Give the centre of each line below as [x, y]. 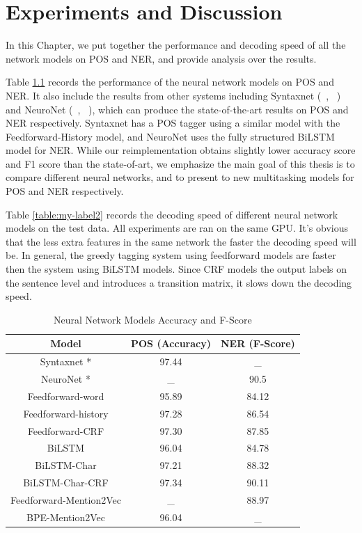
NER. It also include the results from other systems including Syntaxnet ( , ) [173, 95]
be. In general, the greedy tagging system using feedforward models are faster [171, 255]
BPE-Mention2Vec [65, 517]
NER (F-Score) [258, 343]
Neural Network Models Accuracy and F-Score [153, 319]
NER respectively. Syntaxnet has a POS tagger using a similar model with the [173, 123]
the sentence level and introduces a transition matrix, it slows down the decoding [179, 282]
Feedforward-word [66, 396]
